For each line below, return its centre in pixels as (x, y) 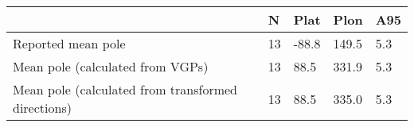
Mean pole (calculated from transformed (125, 89)
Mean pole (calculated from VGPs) (111, 66)
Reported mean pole (69, 43)
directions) (42, 108)
